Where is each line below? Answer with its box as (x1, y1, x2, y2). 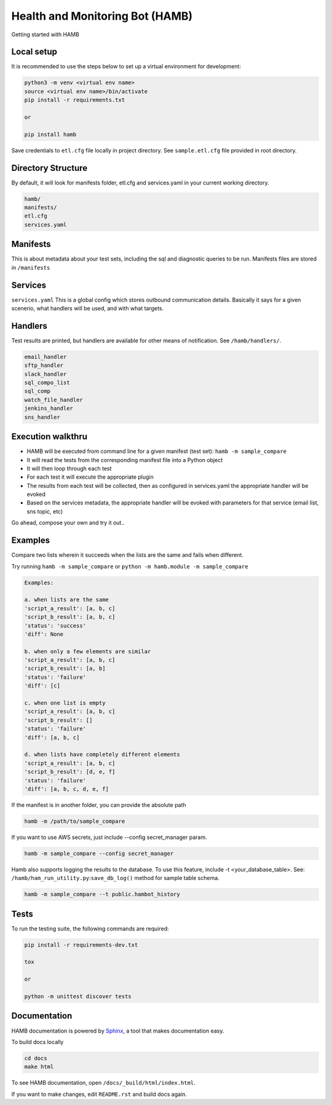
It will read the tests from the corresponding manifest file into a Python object (26, 456, 223, 463)
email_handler (24, 353, 67, 360)
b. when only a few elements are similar (24, 648, 151, 655)
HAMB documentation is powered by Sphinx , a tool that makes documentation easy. (11, 1027, 224, 1034)
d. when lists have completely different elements (24, 751, 181, 758)
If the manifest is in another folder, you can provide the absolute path (11, 801, 187, 808)
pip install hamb (24, 131, 77, 138)
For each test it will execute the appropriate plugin (26, 473, 154, 481)
